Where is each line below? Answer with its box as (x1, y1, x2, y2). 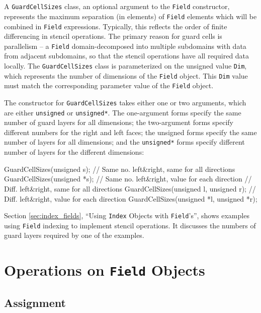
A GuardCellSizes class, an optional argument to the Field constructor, (4, 1, 230, 12)
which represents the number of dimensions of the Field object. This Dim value (4, 70, 248, 81)
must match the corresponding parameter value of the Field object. (4, 80, 214, 91)
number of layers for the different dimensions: (4, 147, 144, 157)
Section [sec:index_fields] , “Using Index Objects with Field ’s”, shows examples (4, 210, 249, 221)
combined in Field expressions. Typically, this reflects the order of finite (4, 21, 227, 31)
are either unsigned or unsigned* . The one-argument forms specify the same (4, 107, 241, 117)
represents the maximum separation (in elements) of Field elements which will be (4, 11, 257, 21)
